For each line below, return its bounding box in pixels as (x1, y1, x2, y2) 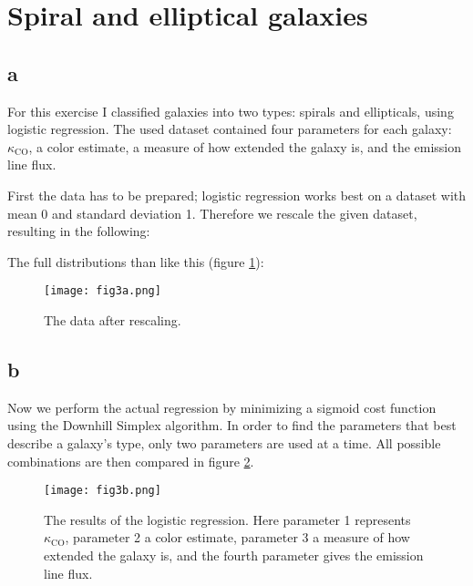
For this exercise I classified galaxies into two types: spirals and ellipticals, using (7, 101, 454, 120)
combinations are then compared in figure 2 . (7, 451, 254, 470)
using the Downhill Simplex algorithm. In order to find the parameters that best (7, 416, 457, 435)
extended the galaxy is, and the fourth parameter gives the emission (44, 546, 424, 564)
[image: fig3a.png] (44, 284, 161, 298)
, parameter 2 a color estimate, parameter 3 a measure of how (65, 528, 410, 547)
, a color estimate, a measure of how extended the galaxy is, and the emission (28, 137, 462, 156)
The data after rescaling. (44, 310, 181, 329)
